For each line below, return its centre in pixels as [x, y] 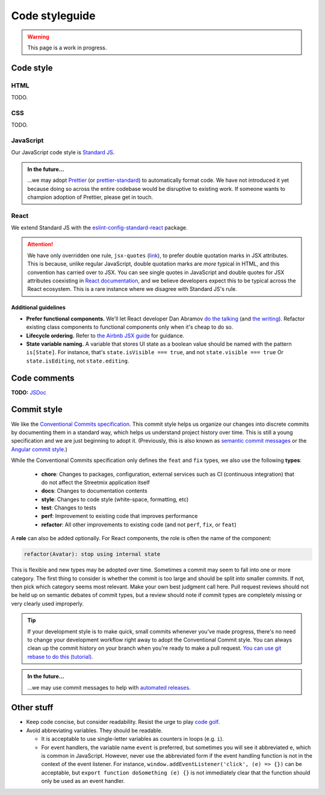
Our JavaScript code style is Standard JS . [63, 152]
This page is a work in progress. [67, 48]
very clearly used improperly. [48, 603]
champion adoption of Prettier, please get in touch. [90, 197]
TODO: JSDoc [29, 392]
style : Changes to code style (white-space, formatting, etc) [115, 499]
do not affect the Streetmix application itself [96, 482]
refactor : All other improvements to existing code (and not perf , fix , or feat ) [139, 525]
